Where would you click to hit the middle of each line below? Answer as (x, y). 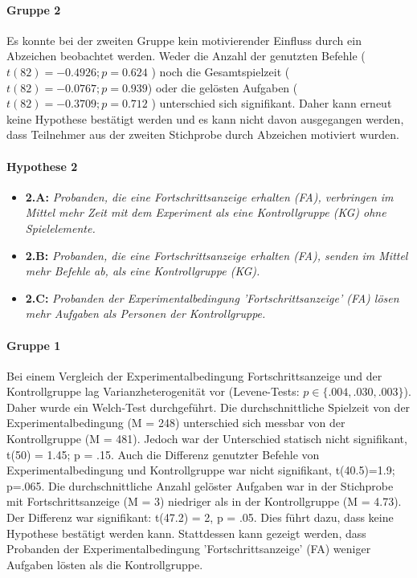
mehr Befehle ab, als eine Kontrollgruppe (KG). (143, 271)
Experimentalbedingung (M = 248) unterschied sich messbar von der (176, 423)
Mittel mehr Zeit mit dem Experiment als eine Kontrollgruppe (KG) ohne (206, 212)
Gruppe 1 (34, 345)
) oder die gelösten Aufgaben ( (223, 87)
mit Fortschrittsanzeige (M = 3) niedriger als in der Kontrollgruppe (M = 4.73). (204, 501)
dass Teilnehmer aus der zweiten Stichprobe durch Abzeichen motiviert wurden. (203, 134)
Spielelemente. (60, 228)
